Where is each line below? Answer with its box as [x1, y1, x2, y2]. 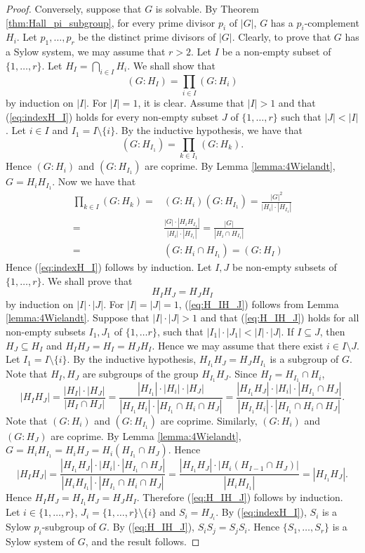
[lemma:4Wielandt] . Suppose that [6, 310, 150, 325]
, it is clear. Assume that [138, 95, 244, 109]
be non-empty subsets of [232, 260, 337, 274]
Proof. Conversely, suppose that [6, 1, 142, 15]
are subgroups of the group [82, 366, 199, 381]
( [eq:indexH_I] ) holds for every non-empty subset [6, 109, 219, 124]
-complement [304, 15, 359, 29]
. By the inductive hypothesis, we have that [115, 123, 303, 138]
